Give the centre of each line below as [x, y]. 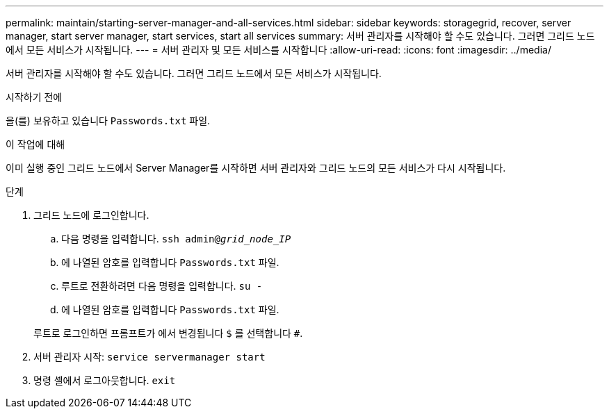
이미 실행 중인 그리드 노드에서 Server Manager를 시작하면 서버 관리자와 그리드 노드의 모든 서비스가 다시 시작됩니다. [256, 168]
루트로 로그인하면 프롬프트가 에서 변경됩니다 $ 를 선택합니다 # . [168, 333]
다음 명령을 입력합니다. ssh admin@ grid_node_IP [176, 239]
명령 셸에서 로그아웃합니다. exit [105, 380]
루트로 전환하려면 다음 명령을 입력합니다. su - [162, 286]
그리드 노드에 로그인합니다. [91, 215]
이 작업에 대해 [35, 144]
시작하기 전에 [34, 97]
